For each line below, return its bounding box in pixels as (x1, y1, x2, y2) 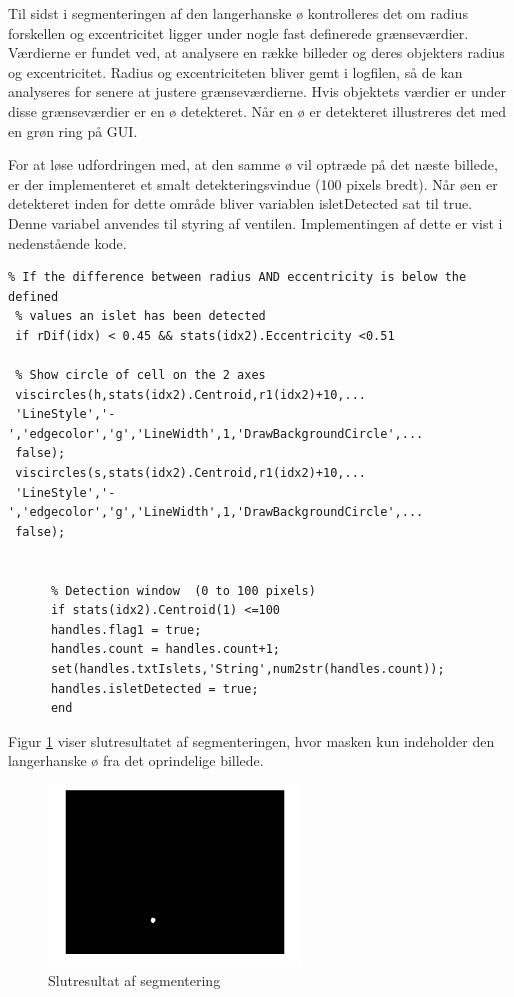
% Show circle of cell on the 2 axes (15, 368, 266, 383)
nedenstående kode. (8, 232, 127, 253)
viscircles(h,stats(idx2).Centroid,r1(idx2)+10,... (15, 387, 366, 402)
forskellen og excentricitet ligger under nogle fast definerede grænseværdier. (8, 22, 469, 43)
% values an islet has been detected (15, 309, 266, 324)
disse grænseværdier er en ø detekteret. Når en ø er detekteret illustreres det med (8, 100, 507, 121)
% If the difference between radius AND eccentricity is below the (8, 270, 467, 285)
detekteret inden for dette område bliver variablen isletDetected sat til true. (8, 193, 473, 214)
